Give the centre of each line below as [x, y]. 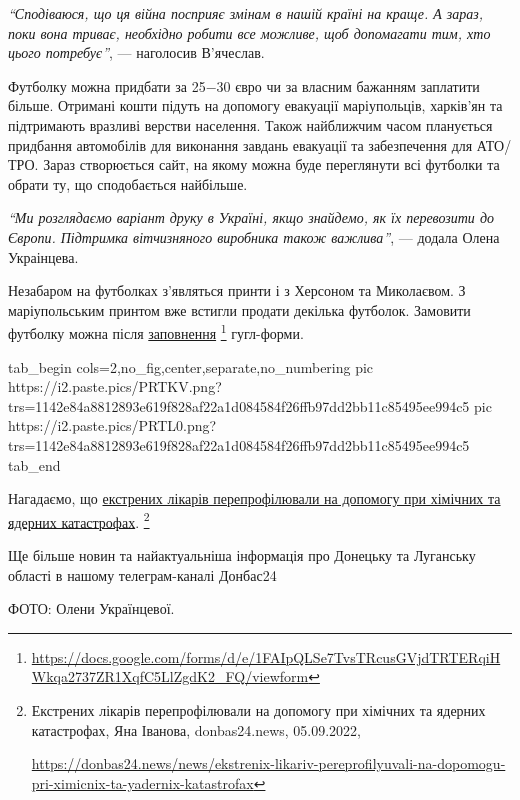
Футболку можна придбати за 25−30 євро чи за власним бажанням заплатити [244, 85]
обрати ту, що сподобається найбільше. [128, 183]
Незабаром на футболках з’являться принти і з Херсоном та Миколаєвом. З [237, 290]
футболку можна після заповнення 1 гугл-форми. [156, 331]
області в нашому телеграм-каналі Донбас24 [142, 574]
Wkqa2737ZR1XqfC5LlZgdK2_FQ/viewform [170, 676]
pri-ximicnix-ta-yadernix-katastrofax [142, 782]
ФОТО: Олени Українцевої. [91, 608]
